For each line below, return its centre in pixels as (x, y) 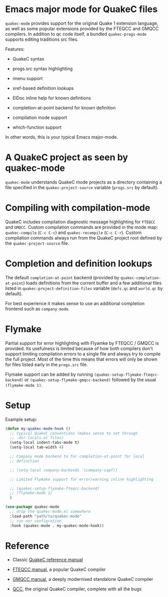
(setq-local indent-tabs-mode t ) (45, 443)
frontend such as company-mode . (38, 309)
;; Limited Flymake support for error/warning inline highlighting (82, 479)
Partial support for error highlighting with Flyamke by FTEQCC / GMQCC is (82, 343)
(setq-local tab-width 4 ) (37, 447)
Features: (15, 49)
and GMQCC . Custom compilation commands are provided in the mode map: (81, 227)
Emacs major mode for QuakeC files (81, 9)
